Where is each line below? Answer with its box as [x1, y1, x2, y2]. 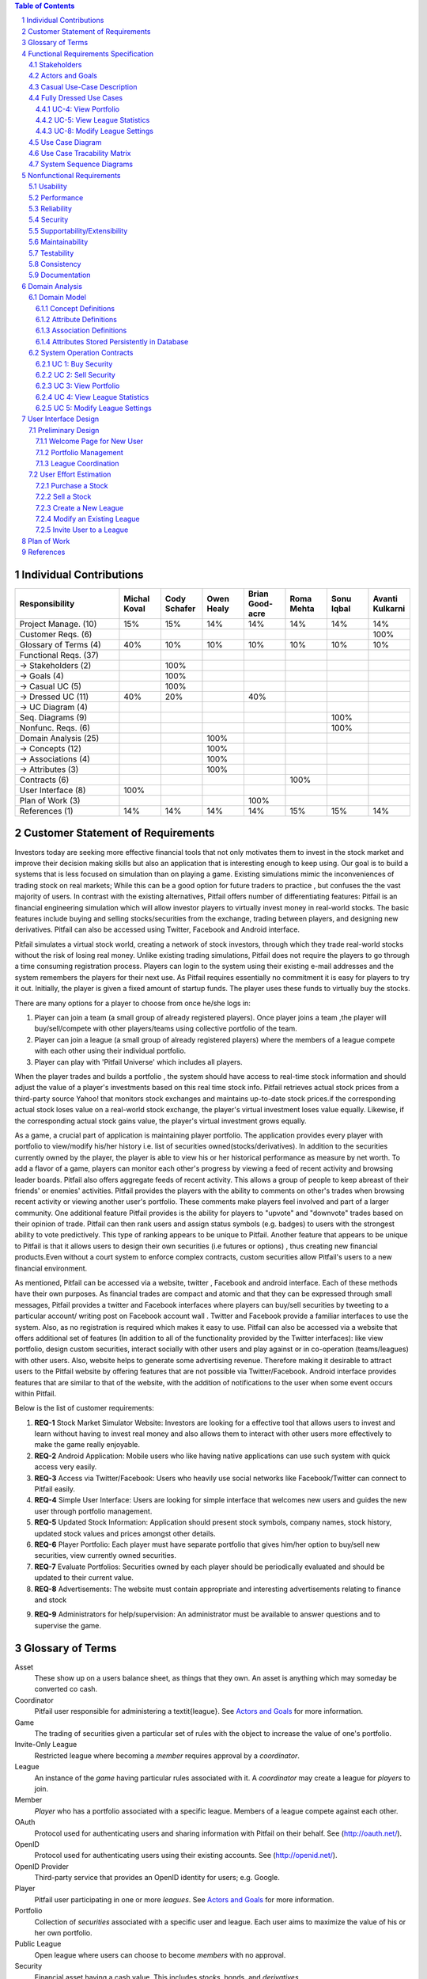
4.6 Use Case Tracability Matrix [28, 149, 131, 158]
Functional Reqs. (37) [19, 650, 99, 661]
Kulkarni [372, 603, 406, 614]
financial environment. [14, 1263, 88, 1273]
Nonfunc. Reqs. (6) [19, 723, 91, 734]
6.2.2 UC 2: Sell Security [36, 370, 116, 379]
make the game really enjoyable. [34, 1440, 140, 1449]
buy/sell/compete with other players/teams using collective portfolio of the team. [34, 1024, 298, 1033]
